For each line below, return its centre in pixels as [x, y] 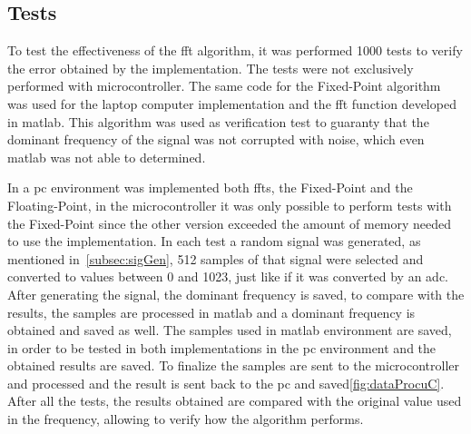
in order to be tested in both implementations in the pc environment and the [222, 347]
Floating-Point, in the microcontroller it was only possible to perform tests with [230, 205]
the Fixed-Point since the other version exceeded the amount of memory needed [230, 223]
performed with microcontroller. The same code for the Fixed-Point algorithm [224, 86]
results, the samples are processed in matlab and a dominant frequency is [211, 312]
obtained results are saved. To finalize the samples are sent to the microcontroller [234, 365]
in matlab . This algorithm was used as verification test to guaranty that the [218, 121]
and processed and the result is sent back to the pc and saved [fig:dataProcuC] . [226, 383]
